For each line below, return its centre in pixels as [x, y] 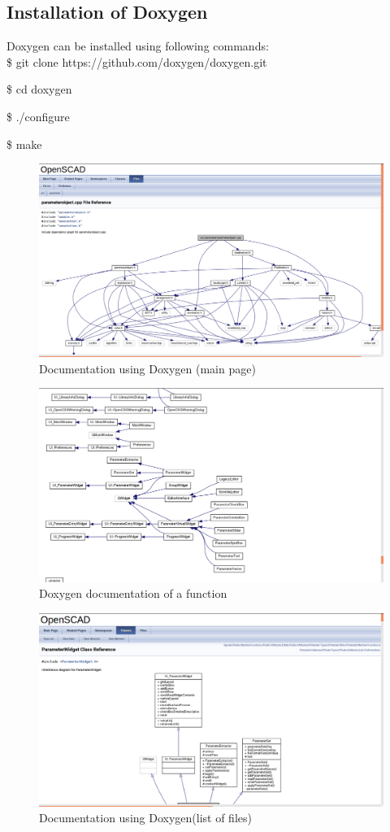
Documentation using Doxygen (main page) [147, 368]
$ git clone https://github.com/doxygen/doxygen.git [137, 61]
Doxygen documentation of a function [133, 593]
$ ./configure [38, 116]
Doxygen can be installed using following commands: [138, 46]
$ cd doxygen [39, 89]
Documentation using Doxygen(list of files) [145, 818]
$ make [24, 144]
